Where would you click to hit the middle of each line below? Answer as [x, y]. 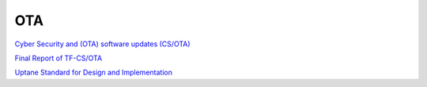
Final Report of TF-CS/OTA [59, 58]
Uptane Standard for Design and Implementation [94, 72]
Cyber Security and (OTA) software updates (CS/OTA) [102, 44]
